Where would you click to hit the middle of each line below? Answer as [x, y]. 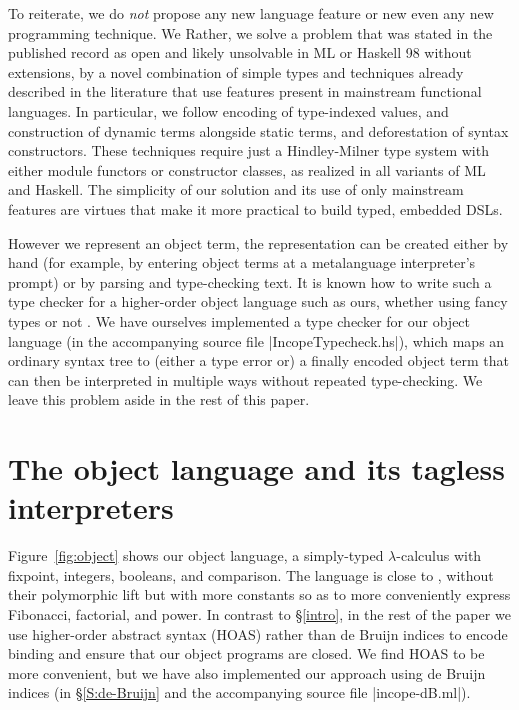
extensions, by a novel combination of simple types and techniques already [236, 71]
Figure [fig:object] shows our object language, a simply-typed [196, 555]
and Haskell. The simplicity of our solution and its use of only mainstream [236, 189]
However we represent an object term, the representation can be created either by [258, 242]
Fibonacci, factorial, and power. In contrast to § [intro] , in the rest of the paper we [259, 613]
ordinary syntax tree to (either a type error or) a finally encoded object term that [258, 360]
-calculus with [439, 555]
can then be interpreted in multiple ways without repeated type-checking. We [245, 379]
